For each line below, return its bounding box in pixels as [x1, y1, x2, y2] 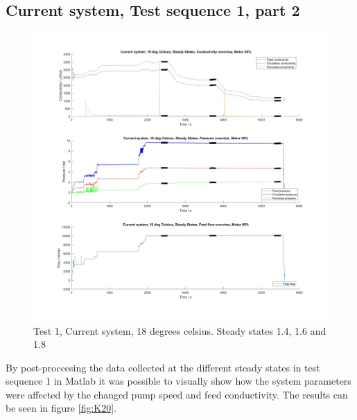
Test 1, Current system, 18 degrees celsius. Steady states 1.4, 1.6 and [33, 323, 326, 338]
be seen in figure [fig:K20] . [6, 401, 116, 415]
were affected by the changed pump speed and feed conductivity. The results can [6, 387, 348, 401]
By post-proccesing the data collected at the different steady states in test [6, 360, 320, 374]
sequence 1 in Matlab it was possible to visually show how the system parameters [6, 374, 351, 388]
